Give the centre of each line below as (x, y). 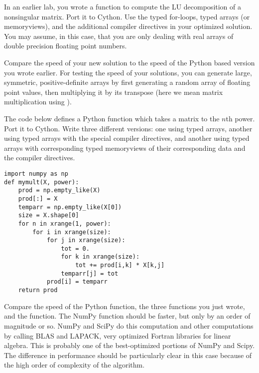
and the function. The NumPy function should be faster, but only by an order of (127, 316)
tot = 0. (75, 248)
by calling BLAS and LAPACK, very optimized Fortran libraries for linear (118, 335)
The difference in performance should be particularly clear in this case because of (128, 355)
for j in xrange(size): (86, 240)
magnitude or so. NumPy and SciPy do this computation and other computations (129, 325)
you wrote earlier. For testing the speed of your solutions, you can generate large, (128, 72)
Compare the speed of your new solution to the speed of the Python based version (129, 62)
